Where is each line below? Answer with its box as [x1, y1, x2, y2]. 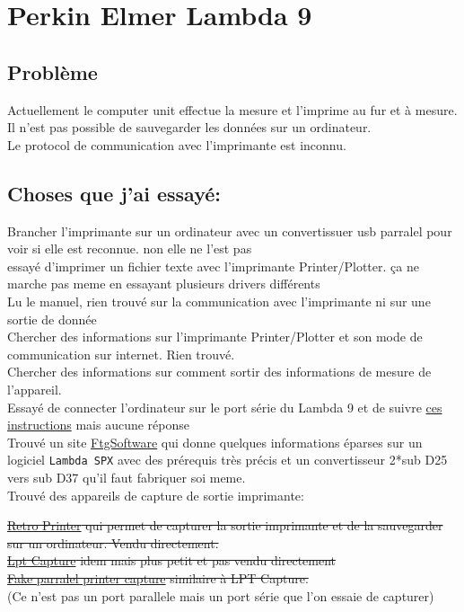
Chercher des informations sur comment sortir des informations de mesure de [7, 362, 432, 381]
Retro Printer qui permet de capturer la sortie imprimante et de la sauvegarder [7, 516, 443, 535]
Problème [7, 58, 98, 85]
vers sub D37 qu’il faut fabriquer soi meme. [7, 467, 246, 486]
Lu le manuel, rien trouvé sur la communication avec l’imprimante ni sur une [7, 291, 431, 310]
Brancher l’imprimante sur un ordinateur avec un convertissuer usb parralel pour [7, 221, 452, 240]
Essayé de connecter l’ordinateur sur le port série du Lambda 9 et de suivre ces [7, 397, 442, 416]
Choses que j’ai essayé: [7, 179, 221, 207]
